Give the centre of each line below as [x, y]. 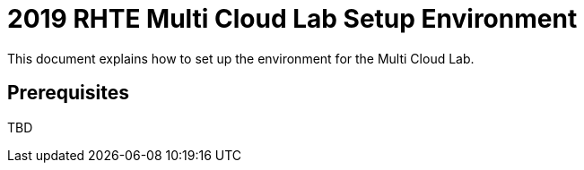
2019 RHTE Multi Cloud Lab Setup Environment [292, 19]
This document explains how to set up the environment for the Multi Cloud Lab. [241, 58]
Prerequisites [68, 93]
